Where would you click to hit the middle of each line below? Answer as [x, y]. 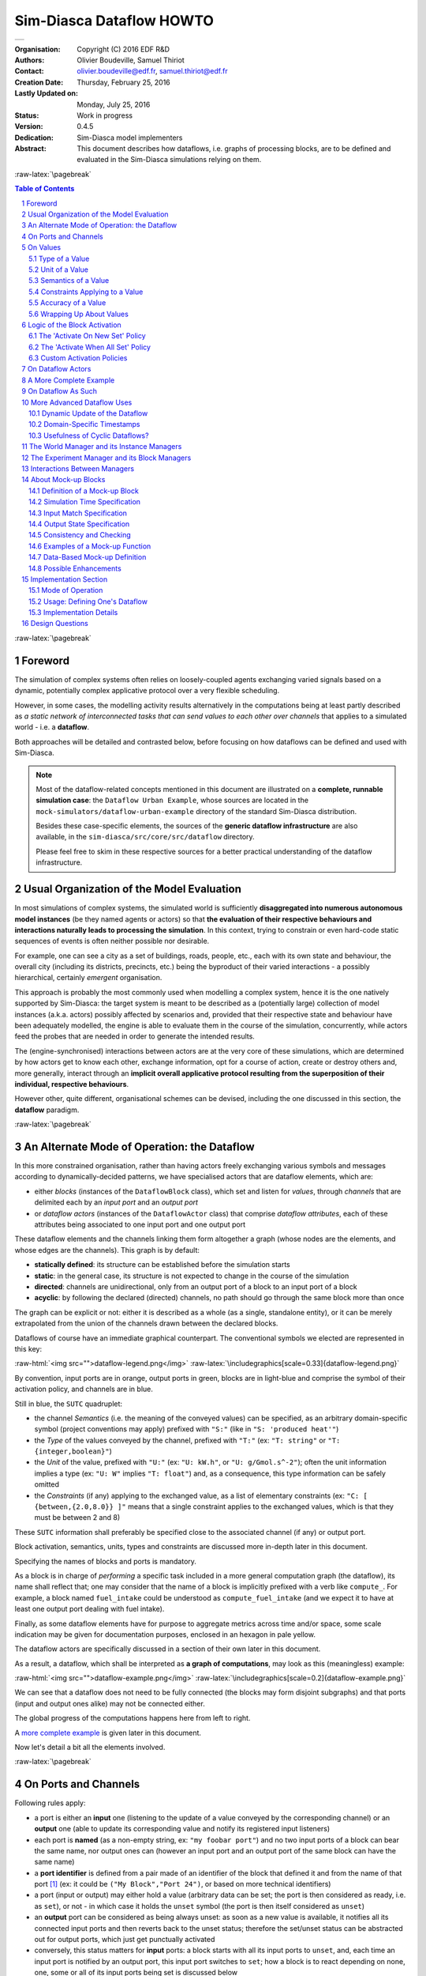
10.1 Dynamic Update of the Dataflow [88, 413]
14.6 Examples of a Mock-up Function [90, 546]
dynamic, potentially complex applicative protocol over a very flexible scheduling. [147, 691]
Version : [29, 126]
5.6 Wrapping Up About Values [79, 314]
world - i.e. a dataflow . [52, 727]
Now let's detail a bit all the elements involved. [90, 1748]
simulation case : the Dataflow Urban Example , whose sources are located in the [172, 800]
